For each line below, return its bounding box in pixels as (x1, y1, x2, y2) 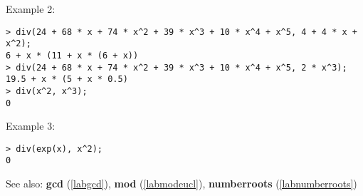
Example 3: (6, 118, 56, 133)
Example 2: (6, 1, 56, 16)
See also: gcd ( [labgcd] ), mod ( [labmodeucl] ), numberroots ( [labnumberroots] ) (6, 176, 357, 191)
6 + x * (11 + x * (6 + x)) (6, 50, 139, 61)
